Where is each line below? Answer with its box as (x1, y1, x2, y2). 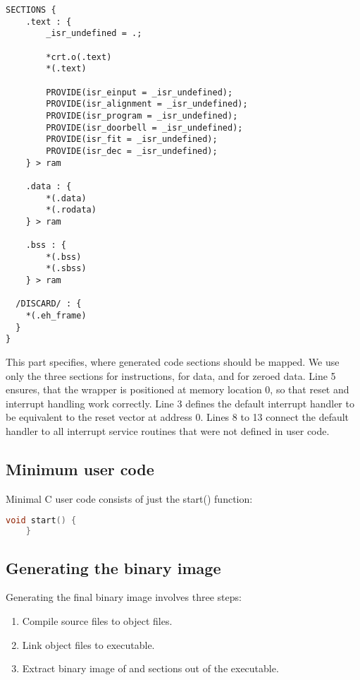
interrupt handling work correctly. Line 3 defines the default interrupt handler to (6, 395, 354, 410)
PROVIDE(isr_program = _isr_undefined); (46, 110, 238, 121)
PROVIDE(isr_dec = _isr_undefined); (46, 145, 218, 156)
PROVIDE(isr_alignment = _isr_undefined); (46, 99, 248, 109)
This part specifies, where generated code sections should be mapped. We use (6, 354, 340, 369)
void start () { (6, 515, 77, 526)
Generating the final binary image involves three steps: (6, 590, 242, 604)
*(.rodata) (46, 205, 97, 215)
